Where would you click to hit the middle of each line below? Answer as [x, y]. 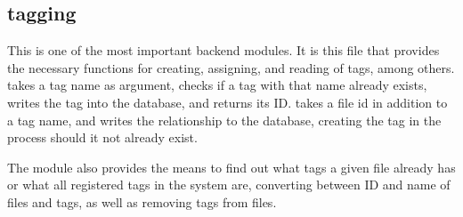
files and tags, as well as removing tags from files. [142, 201]
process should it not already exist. [102, 137]
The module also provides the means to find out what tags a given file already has [231, 167]
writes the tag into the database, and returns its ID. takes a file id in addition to [227, 102]
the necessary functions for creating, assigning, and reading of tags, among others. [231, 67]
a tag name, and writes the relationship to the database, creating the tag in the [224, 120]
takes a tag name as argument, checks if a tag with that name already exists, [217, 85]
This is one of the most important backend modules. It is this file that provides [223, 50]
